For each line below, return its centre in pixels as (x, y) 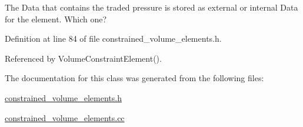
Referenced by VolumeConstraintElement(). (83, 58)
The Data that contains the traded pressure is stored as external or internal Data (151, 7)
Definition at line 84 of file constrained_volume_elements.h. (113, 39)
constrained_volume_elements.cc (65, 117)
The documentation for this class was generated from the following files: (134, 78)
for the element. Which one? (56, 19)
